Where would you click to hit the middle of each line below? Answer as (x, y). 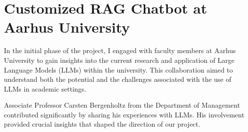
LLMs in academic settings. (45, 88)
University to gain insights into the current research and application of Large (119, 60)
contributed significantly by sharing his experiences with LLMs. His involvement (124, 114)
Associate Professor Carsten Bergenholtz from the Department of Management (122, 105)
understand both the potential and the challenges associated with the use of (118, 79)
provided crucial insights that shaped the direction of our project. (102, 124)
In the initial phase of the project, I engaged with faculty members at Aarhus (120, 50)
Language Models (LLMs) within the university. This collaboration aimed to (119, 69)
